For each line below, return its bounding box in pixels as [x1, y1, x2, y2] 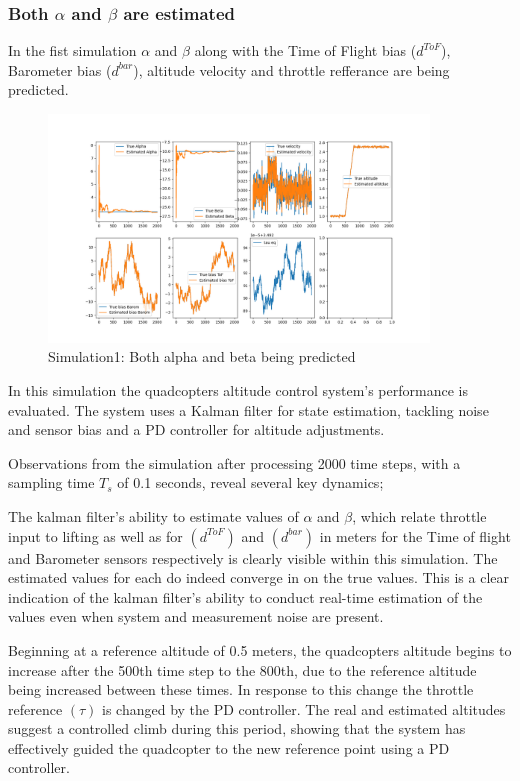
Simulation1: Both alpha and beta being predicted [48, 346, 356, 367]
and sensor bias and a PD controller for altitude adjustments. [8, 419, 385, 440]
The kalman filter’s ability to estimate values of [8, 505, 299, 526]
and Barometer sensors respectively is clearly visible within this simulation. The [8, 547, 498, 568]
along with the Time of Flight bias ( [194, 40, 417, 61]
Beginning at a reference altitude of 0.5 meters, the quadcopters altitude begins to [8, 639, 512, 660]
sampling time [8, 472, 95, 493]
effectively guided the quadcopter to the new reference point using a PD [8, 737, 450, 758]
